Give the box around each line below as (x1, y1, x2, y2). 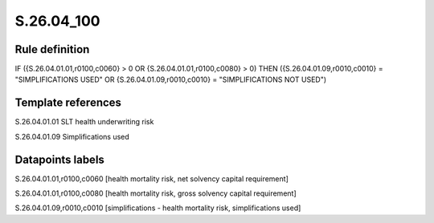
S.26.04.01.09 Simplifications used (14, 132, 130, 141)
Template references (14, 96, 122, 110)
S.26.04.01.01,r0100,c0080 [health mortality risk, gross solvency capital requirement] (14, 189, 297, 198)
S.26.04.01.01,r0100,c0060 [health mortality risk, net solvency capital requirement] (14, 173, 289, 184)
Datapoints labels (14, 152, 104, 166)
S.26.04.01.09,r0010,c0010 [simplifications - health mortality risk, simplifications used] (14, 203, 301, 213)
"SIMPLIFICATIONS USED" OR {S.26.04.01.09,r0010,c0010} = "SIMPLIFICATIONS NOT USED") (14, 75, 327, 84)
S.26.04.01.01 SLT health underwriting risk (14, 117, 154, 127)
